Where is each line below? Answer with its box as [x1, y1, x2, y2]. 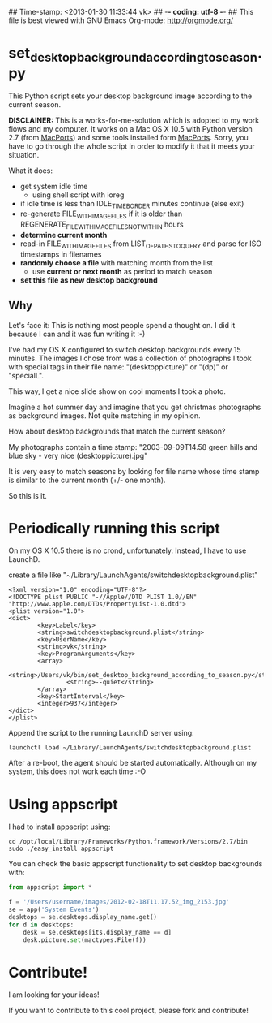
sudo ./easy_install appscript [8, 844, 114, 853]
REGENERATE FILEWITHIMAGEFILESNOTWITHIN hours [19, 219, 184, 231]
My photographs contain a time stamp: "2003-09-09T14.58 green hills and [8, 442, 258, 451]
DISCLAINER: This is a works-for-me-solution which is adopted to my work [8, 115, 260, 125]
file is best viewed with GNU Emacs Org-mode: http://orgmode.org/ [8, 15, 234, 25]
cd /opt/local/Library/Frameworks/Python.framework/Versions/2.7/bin [8, 838, 249, 846]
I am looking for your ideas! [8, 990, 100, 999]
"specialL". [8, 370, 45, 380]
